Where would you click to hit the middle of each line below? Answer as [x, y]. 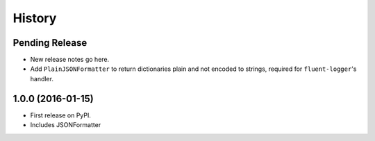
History [35, 18]
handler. [42, 78]
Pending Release [50, 43]
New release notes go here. [70, 60]
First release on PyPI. [61, 115]
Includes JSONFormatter [66, 125]
